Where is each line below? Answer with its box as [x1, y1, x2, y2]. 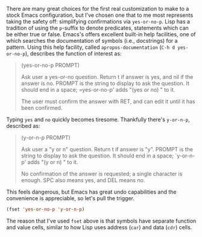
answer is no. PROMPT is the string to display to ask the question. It [21, 80, 190, 87]
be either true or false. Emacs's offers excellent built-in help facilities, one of [6, 31, 196, 38]
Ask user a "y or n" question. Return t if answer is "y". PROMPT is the [21, 146, 194, 153]
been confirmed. [21, 104, 63, 111]
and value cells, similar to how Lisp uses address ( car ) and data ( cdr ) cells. [6, 223, 192, 231]
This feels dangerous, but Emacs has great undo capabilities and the [6, 188, 177, 195]
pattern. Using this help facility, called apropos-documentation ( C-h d [6, 43, 175, 51]
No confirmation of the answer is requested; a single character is [21, 170, 183, 177]
